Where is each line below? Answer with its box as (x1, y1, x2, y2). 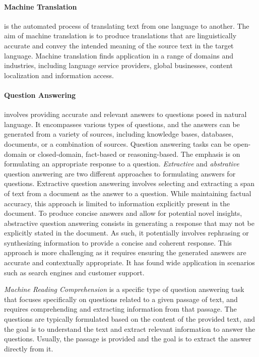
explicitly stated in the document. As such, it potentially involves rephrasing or (4, 227, 249, 238)
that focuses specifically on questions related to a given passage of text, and (4, 293, 238, 304)
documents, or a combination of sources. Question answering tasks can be (4, 138, 231, 149)
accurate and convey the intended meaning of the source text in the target (4, 40, 234, 50)
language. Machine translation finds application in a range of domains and (4, 50, 233, 61)
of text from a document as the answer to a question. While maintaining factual (4, 188, 251, 198)
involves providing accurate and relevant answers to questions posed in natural (4, 109, 247, 120)
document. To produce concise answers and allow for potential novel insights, (4, 208, 242, 218)
